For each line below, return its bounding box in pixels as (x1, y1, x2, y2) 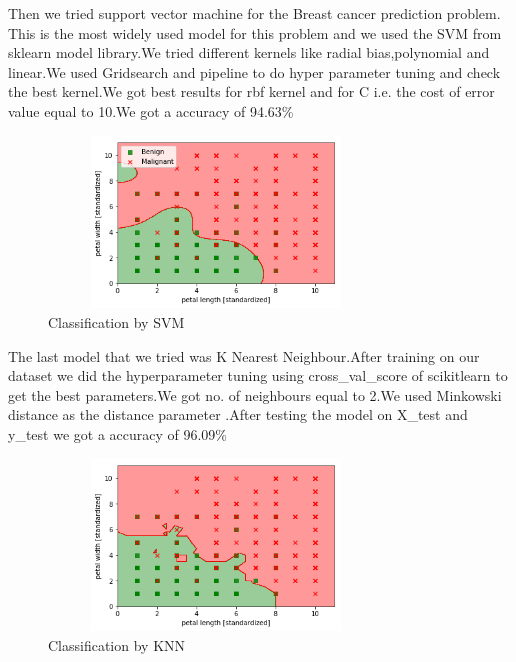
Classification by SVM (48, 311, 185, 332)
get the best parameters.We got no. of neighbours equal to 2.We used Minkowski (8, 384, 502, 405)
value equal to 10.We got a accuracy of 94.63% (8, 100, 294, 121)
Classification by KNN (48, 634, 186, 655)
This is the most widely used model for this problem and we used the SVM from (8, 22, 502, 43)
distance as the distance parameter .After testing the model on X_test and (8, 404, 468, 425)
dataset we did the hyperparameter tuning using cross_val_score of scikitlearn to (8, 365, 508, 386)
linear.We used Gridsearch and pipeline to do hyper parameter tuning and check (8, 61, 501, 82)
